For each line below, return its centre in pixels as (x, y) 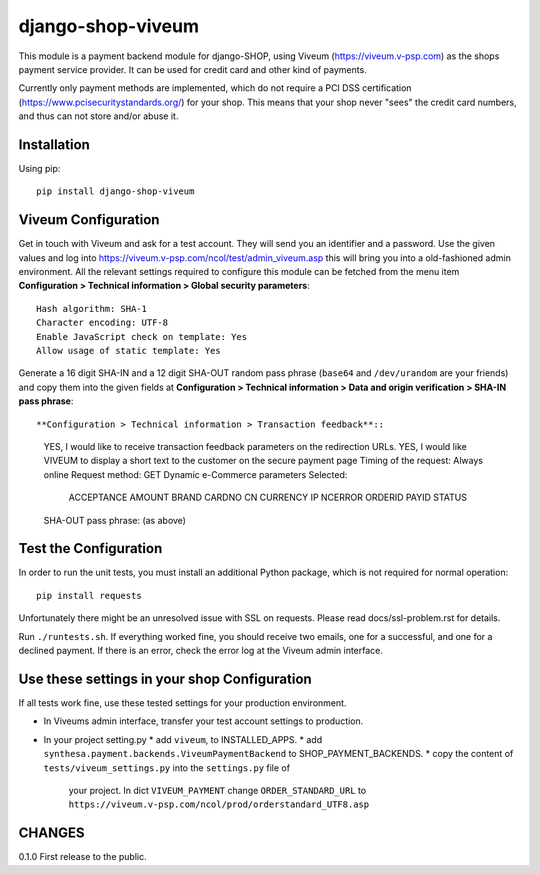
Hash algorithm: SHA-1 (92, 308)
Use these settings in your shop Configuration (165, 678)
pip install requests (89, 595)
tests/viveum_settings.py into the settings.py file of (166, 767)
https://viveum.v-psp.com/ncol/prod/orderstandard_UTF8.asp (219, 804)
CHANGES (51, 833)
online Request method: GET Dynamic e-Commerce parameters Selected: (195, 474)
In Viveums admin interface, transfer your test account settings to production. (203, 721)
